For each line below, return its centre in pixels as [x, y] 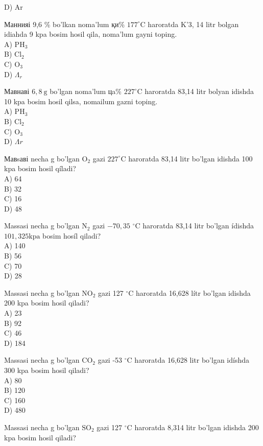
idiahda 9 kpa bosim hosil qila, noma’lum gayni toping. [91, 34]
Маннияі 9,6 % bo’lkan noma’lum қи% [65, 24]
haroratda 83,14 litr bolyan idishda [199, 91]
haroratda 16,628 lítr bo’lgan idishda [193, 292]
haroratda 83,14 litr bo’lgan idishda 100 [190, 158]
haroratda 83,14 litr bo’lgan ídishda [198, 226]
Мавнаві [17, 91]
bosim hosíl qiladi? [72, 235]
